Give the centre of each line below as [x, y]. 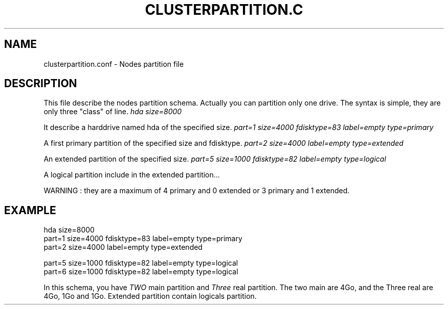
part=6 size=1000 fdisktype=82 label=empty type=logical [141, 272]
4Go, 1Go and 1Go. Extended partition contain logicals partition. [150, 296]
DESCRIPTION [41, 84]
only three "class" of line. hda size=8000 [113, 112]
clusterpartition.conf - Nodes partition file [114, 64]
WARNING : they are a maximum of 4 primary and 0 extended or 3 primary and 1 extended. [197, 191]
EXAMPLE [30, 210]
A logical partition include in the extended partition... [132, 175]
